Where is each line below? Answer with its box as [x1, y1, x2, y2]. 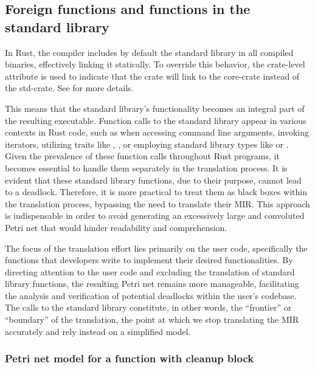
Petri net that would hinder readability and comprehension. [5, 221, 227, 233]
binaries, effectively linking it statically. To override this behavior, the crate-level [5, 58, 305, 71]
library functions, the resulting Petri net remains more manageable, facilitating [5, 277, 299, 290]
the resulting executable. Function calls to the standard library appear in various [5, 114, 306, 126]
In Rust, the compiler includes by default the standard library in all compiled [5, 46, 294, 58]
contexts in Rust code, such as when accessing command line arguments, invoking [5, 126, 310, 139]
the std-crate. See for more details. [5, 81, 134, 94]
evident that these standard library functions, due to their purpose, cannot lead [5, 173, 302, 186]
